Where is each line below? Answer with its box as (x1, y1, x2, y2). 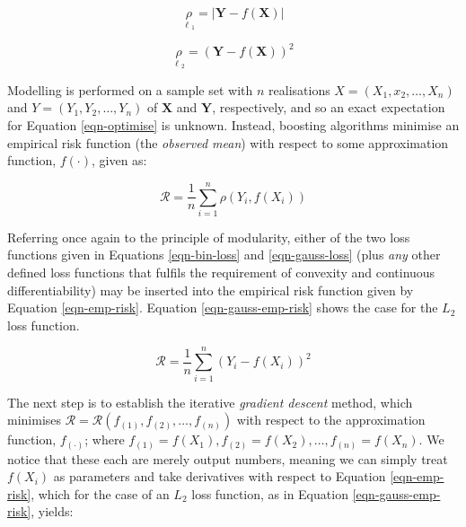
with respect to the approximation (236, 410, 426, 429)
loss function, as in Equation (191, 484, 348, 503)
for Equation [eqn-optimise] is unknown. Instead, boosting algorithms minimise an (7, 115, 460, 134)
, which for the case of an (31, 484, 170, 503)
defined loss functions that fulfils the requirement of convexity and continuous (7, 263, 435, 282)
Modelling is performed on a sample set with (7, 80, 253, 99)
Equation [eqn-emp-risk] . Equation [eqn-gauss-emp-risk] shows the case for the (7, 298, 438, 317)
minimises (7, 410, 62, 429)
